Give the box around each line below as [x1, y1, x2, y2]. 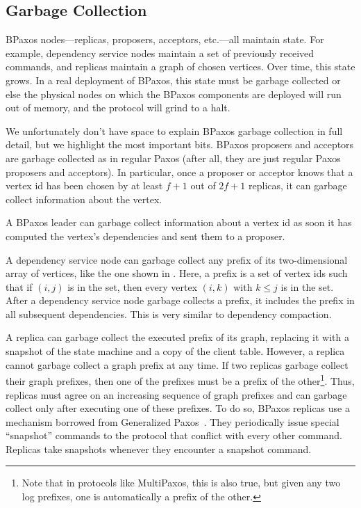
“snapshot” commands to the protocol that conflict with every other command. [6, 428, 342, 443]
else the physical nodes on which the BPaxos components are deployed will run [6, 86, 342, 101]
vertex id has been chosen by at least [6, 178, 163, 193]
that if [6, 279, 33, 294]
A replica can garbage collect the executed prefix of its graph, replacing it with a [6, 330, 349, 344]
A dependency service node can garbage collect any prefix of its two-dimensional [6, 252, 348, 267]
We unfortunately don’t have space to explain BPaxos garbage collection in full [6, 123, 343, 138]
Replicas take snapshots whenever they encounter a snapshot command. [6, 441, 312, 456]
